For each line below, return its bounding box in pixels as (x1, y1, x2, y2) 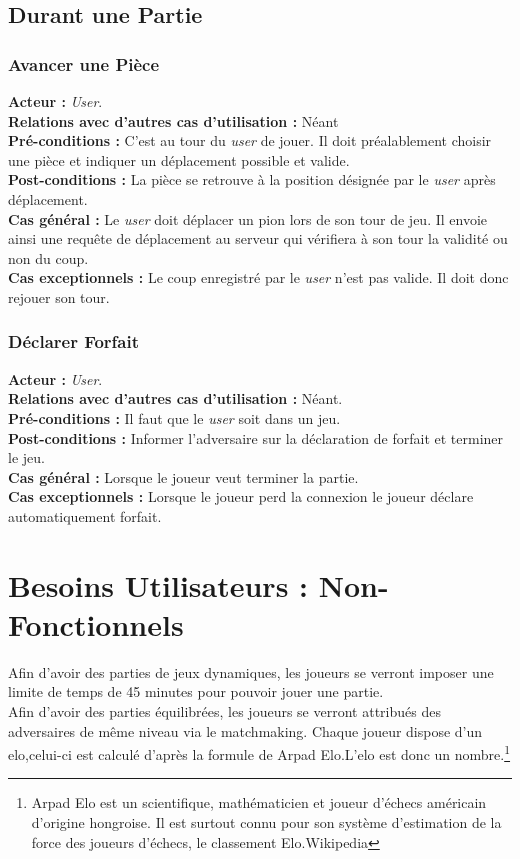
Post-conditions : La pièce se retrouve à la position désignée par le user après (8, 169, 496, 190)
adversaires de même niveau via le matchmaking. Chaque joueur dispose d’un (8, 720, 483, 741)
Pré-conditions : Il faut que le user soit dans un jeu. (8, 407, 341, 428)
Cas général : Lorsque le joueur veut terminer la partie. (8, 466, 359, 487)
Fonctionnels (8, 603, 184, 644)
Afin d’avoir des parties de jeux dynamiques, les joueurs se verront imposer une (8, 661, 494, 682)
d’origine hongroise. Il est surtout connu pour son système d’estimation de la (31, 812, 502, 833)
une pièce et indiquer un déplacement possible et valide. (8, 149, 350, 170)
